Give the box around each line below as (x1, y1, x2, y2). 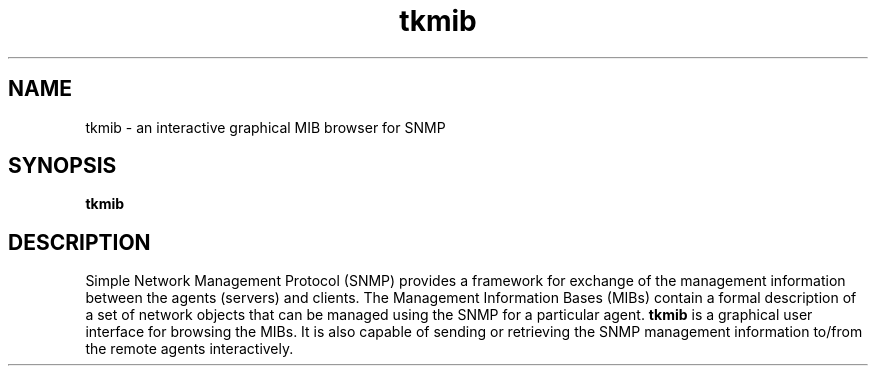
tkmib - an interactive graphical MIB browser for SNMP (85, 118, 446, 136)
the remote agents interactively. (85, 340, 294, 358)
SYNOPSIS (8, 153, 117, 179)
